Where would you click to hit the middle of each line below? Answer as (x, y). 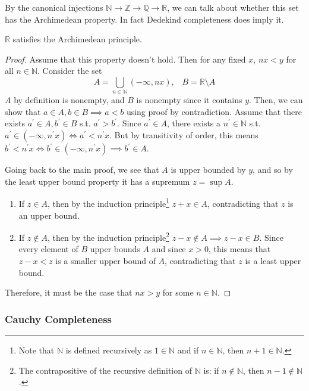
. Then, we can (276, 100)
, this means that (239, 249)
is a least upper (273, 260)
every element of (48, 249)
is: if (211, 370)
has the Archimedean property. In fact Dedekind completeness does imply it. (144, 19)
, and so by (273, 170)
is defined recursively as (109, 350)
